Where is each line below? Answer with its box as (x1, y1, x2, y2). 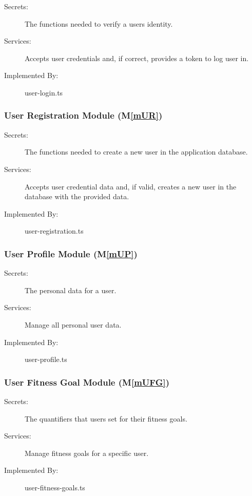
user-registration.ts (25, 225, 84, 236)
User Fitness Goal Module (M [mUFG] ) (4, 375, 169, 388)
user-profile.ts (25, 354, 67, 365)
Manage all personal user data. (25, 319, 122, 330)
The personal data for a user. (25, 284, 117, 295)
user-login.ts (25, 87, 63, 98)
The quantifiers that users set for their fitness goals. (25, 413, 187, 424)
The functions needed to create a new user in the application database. (25, 146, 248, 157)
